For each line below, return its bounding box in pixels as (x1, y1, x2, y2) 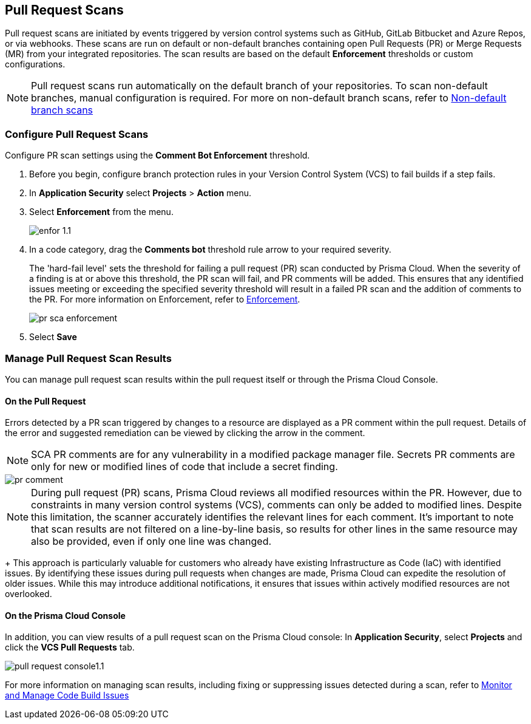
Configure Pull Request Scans (5, 128, 149, 140)
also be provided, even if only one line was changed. (31, 535, 272, 548)
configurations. (5, 59, 66, 70)
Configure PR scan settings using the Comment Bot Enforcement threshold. (5, 150, 310, 161)
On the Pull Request (5, 395, 86, 406)
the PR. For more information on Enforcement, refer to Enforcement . (29, 294, 300, 305)
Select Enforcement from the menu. (29, 207, 174, 217)
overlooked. (5, 589, 52, 599)
